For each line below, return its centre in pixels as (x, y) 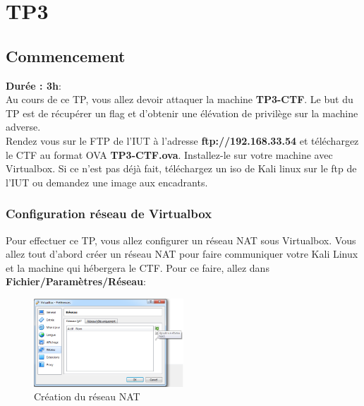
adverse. (23, 127)
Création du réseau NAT (87, 396)
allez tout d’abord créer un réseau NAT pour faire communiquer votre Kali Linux (182, 254)
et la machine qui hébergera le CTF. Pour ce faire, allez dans (138, 267)
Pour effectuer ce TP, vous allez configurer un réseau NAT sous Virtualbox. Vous (181, 240)
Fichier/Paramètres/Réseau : (76, 281)
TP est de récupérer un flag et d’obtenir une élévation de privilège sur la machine (182, 113)
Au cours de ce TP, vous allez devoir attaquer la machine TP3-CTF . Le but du (180, 99)
